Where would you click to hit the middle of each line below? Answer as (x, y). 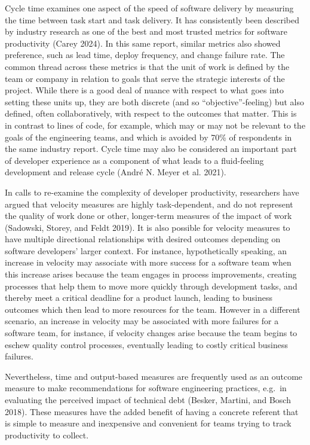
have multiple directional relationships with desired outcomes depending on (143, 239)
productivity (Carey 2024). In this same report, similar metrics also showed (143, 43)
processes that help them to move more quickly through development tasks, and (151, 286)
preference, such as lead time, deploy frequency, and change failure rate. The (145, 55)
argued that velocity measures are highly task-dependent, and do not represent (149, 204)
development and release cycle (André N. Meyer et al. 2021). (116, 172)
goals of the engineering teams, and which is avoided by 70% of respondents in (148, 137)
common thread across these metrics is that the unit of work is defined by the (147, 66)
